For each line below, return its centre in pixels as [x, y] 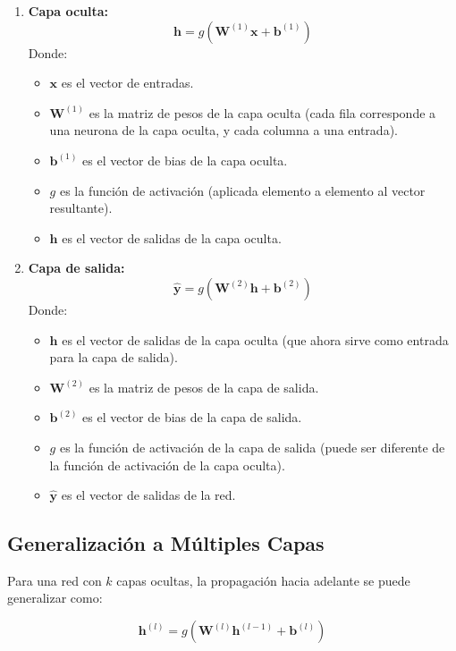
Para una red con [55, 580]
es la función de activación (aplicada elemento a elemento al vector [242, 190]
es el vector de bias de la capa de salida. [192, 417]
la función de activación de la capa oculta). [167, 465]
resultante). [81, 208]
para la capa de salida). [114, 357]
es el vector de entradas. [127, 83]
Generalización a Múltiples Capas [166, 543]
